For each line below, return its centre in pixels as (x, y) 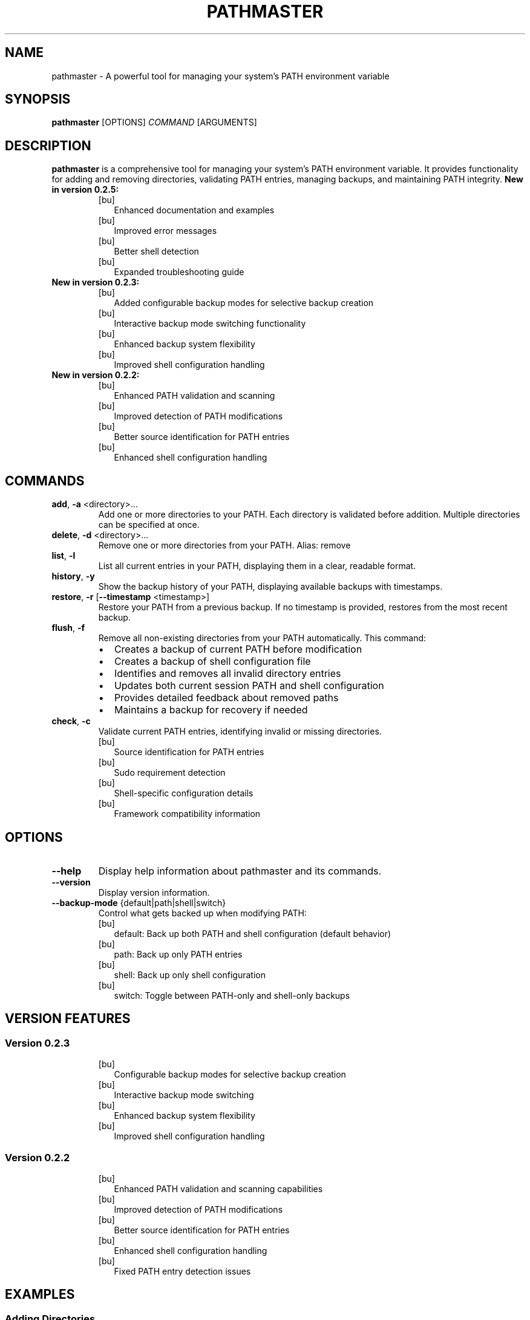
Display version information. (154, 892)
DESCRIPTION (48, 145)
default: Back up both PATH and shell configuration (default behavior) (253, 933)
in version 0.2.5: (85, 190)
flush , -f (68, 628)
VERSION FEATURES (68, 1019)
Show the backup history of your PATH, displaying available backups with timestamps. (270, 587)
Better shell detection (156, 252)
